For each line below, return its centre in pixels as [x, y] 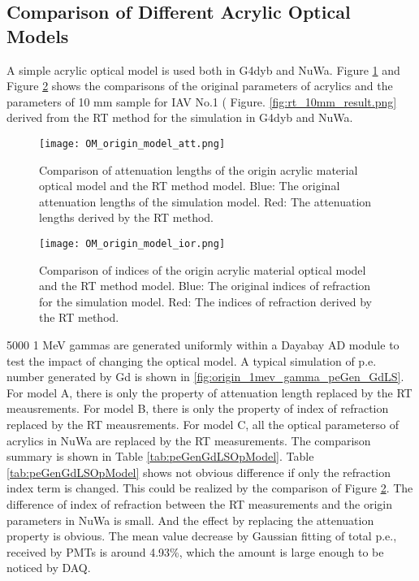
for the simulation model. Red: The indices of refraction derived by [206, 301]
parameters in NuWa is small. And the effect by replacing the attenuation [190, 520]
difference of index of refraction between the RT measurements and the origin [199, 503]
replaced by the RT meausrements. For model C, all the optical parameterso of [203, 424]
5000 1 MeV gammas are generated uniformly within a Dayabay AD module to [203, 345]
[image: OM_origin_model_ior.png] [132, 244]
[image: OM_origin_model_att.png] [132, 143]
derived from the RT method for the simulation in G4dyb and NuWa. [180, 117]
